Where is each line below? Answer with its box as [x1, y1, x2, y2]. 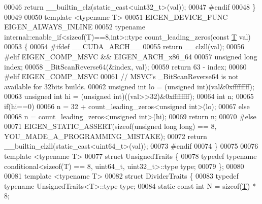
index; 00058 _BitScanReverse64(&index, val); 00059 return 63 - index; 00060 [4, 61, 247, 72]
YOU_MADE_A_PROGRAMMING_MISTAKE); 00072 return [4, 130, 207, 141]
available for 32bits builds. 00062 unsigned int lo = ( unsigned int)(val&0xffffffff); [4, 81, 254, 91]
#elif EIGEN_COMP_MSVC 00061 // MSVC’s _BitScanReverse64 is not [4, 71, 239, 82]
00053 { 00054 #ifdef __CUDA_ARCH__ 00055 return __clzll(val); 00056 [4, 41, 244, 52]
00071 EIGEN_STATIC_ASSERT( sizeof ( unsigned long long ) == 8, [4, 121, 217, 131]
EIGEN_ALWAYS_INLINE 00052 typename [4, 21, 145, 32]
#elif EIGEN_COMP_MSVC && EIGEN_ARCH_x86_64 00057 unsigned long [4, 51, 257, 61]
